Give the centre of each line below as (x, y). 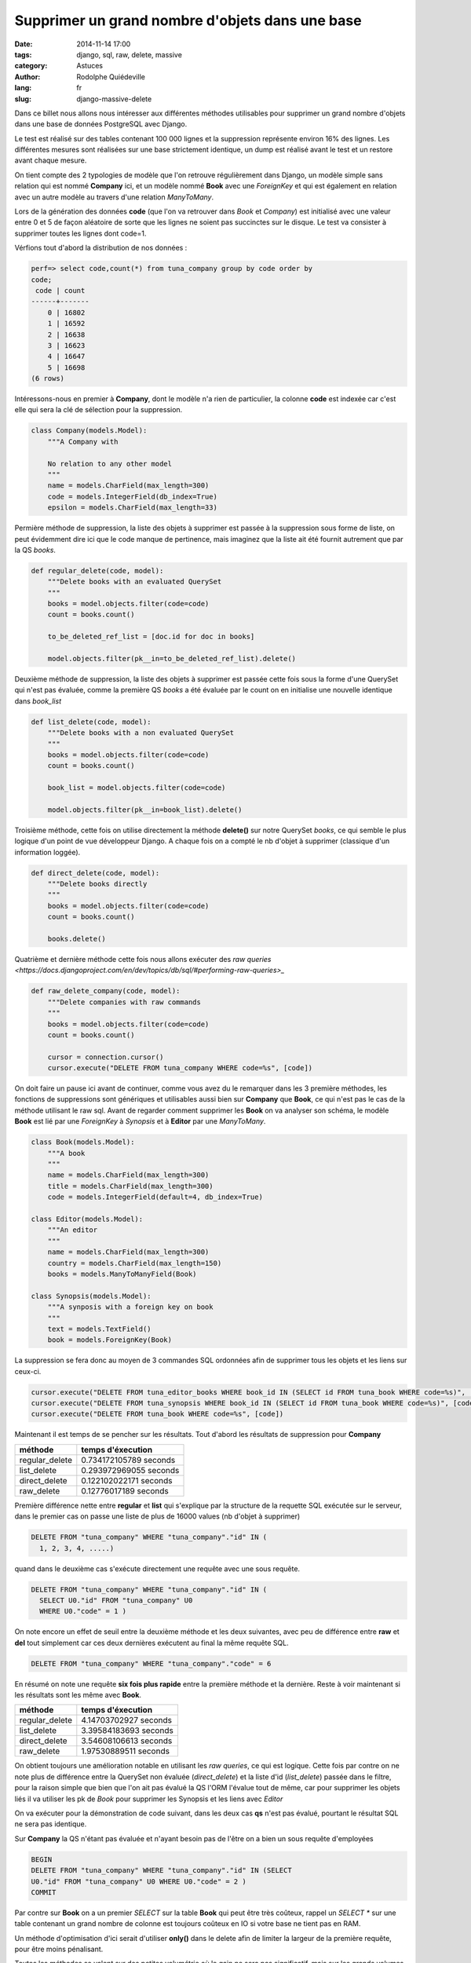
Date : (24, 44)
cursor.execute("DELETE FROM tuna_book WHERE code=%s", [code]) (157, 1414)
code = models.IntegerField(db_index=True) (132, 496)
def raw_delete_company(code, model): (106, 991)
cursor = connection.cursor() (106, 1057)
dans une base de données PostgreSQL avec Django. (101, 124)
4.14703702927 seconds (127, 1720)
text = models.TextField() (100, 1329)
